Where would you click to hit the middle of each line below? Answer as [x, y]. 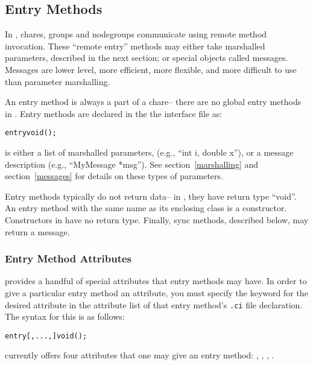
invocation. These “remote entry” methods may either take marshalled [135, 46]
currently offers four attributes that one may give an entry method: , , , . [140, 355]
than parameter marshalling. [58, 81]
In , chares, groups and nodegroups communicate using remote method [136, 34]
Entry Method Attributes [68, 259]
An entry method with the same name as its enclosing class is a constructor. [146, 208]
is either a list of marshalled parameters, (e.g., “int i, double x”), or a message [149, 152]
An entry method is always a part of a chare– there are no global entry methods [153, 102]
